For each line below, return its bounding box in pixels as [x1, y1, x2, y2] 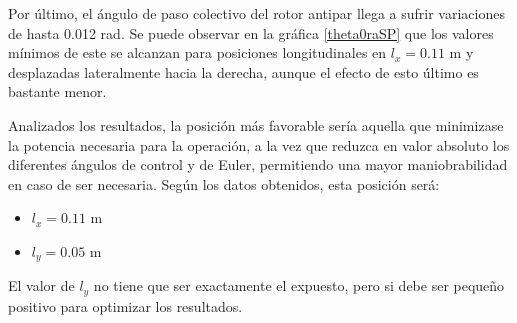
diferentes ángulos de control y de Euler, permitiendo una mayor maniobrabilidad [8, 154, 508, 175]
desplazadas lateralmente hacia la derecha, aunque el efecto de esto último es [8, 61, 479, 82]
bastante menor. [8, 81, 107, 102]
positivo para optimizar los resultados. [8, 295, 243, 316]
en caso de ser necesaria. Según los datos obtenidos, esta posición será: [8, 173, 440, 194]
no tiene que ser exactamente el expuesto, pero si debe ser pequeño [93, 275, 505, 296]
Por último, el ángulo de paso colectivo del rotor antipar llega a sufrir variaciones [8, 3, 505, 23]
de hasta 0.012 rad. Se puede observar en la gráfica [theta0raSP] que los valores [8, 22, 494, 43]
